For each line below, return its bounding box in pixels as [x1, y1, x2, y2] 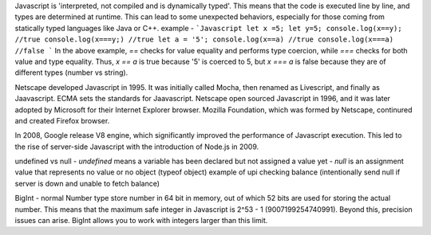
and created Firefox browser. [14, 116, 110, 125]
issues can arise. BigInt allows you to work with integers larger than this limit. [14, 216, 268, 225]
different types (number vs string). [14, 68, 129, 77]
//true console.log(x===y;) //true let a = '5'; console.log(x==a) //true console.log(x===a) [14, 35, 394, 44]
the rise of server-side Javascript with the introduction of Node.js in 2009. [14, 142, 259, 151]
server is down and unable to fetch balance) [14, 178, 160, 188]
